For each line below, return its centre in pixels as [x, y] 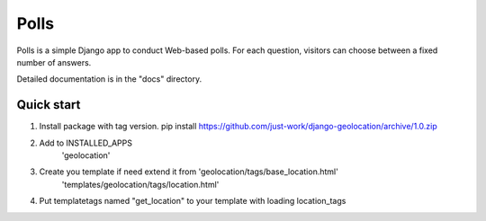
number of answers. [54, 62]
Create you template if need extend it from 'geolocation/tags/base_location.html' [189, 172]
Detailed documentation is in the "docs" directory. [109, 79]
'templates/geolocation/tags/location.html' [140, 184]
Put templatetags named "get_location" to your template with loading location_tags [193, 201]
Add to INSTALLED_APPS [85, 143]
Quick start [49, 105]
